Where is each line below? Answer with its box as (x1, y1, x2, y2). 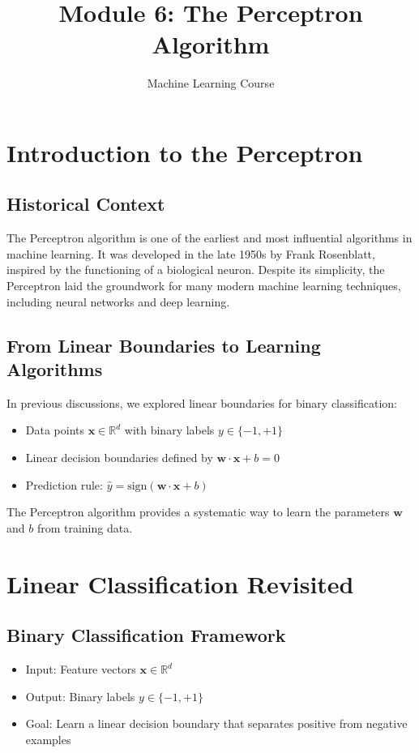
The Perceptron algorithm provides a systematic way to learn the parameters (6, 503, 390, 520)
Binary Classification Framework (6, 623, 286, 648)
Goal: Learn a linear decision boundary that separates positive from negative (25, 715, 408, 732)
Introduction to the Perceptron (6, 135, 363, 169)
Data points (25, 421, 85, 439)
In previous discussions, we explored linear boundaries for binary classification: (6, 394, 397, 411)
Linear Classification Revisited (6, 567, 354, 600)
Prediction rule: (25, 476, 103, 493)
